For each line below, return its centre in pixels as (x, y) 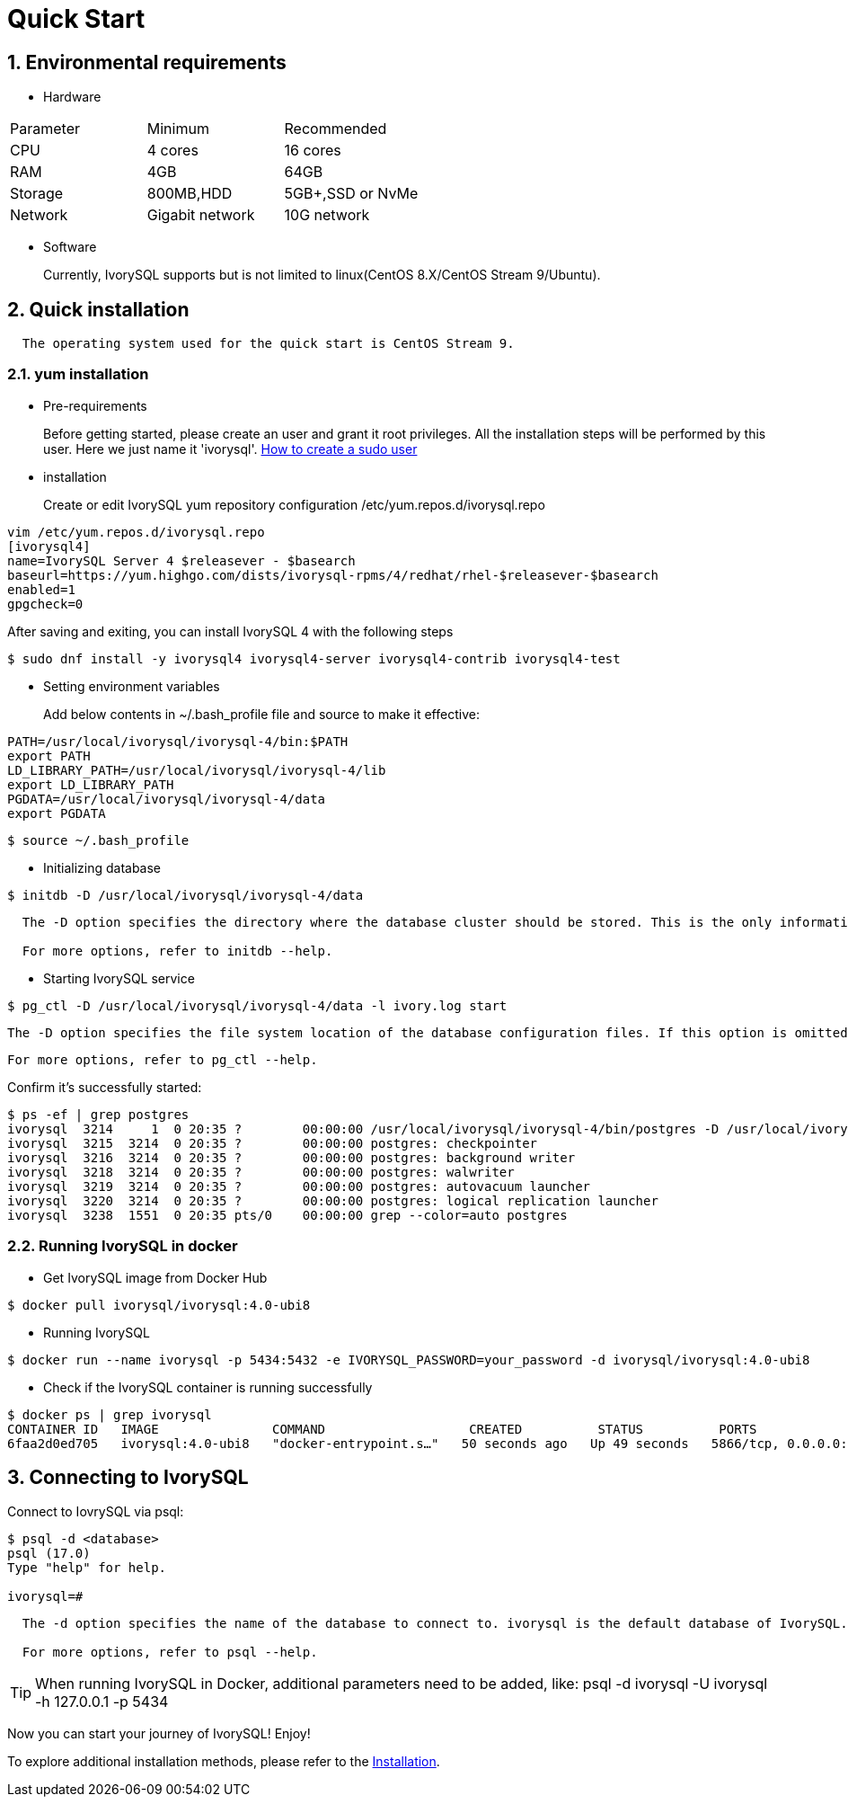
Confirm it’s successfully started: (105, 1087)
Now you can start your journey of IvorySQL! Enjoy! (159, 1734)
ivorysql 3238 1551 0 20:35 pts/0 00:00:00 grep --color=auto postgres (287, 1215)
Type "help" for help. (87, 1568)
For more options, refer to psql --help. (170, 1653)
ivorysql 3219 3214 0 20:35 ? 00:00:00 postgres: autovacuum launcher (299, 1186)
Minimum (178, 129)
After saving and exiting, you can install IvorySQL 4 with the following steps (230, 631)
